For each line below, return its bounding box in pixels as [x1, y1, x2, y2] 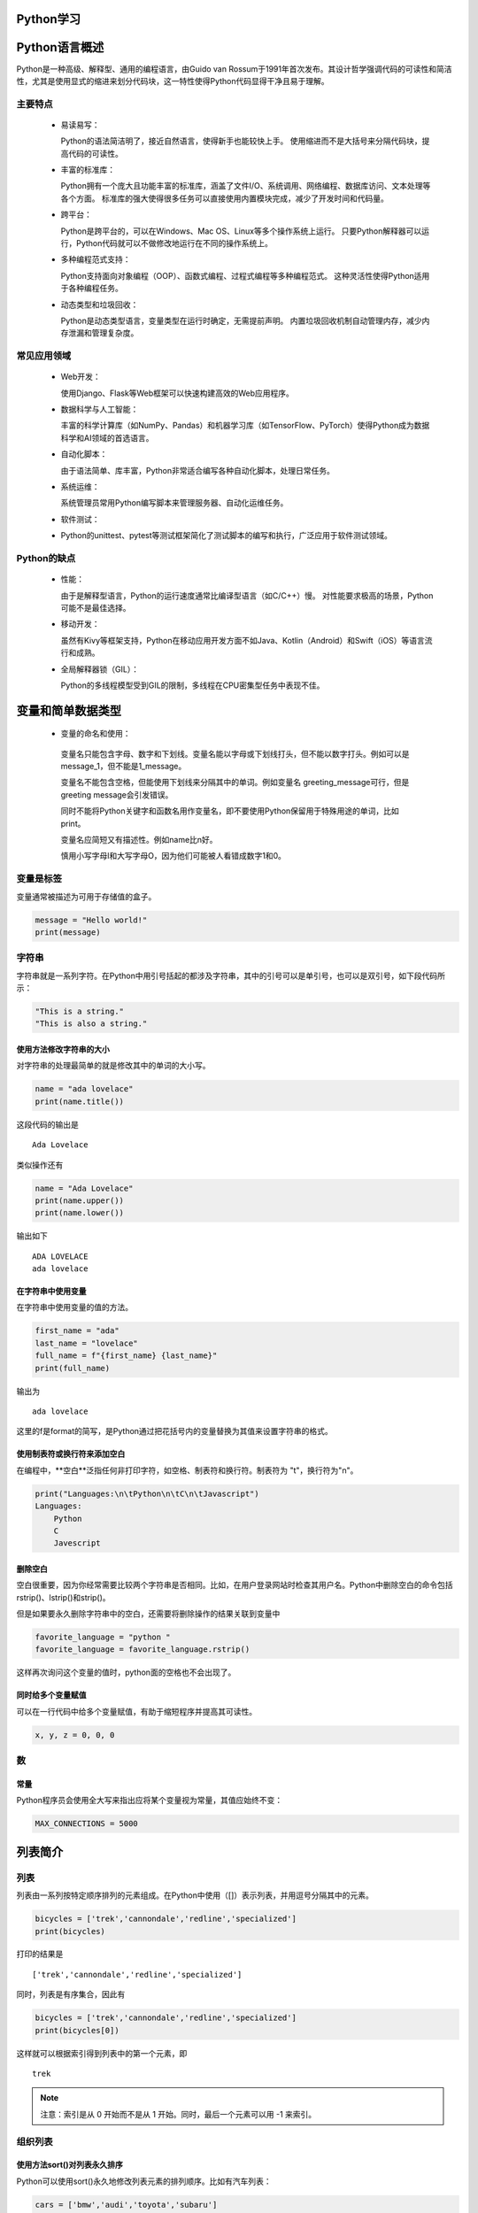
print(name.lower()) [35, 1208, 124, 1218]
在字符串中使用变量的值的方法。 [16, 1302, 133, 1313]
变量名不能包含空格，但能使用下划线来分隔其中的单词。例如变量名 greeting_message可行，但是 [60, 777, 410, 788]
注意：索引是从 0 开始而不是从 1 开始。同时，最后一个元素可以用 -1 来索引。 [40, 2109, 317, 2119]
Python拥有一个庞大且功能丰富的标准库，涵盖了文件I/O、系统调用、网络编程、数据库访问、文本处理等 [60, 181, 431, 191]
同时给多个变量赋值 [16, 1690, 87, 1700]
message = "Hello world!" [35, 914, 148, 925]
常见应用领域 [16, 350, 72, 362]
